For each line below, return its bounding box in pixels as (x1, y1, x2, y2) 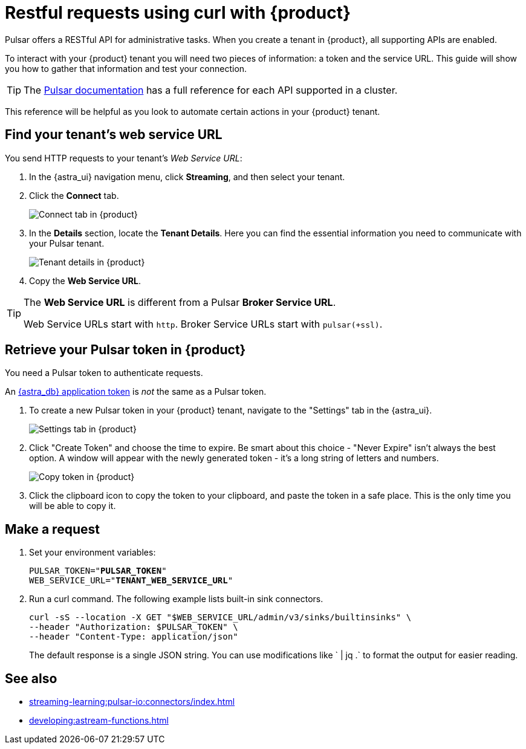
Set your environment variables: (29, 547, 156, 558)
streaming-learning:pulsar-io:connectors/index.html (29, 696, 235, 707)
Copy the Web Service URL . (29, 275, 141, 286)
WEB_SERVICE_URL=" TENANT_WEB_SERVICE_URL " (29, 576, 233, 586)
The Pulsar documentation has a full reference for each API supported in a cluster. (24, 83, 398, 96)
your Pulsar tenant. (29, 238, 105, 248)
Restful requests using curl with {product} (5, 2, 351, 23)
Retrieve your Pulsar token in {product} (5, 342, 246, 358)
